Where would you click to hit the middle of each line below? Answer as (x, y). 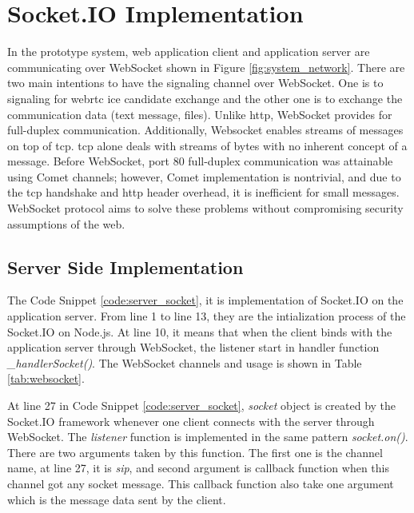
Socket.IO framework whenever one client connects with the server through (191, 421)
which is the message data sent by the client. (117, 499)
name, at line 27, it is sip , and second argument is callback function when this (198, 468)
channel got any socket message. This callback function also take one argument (201, 483)
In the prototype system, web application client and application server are (189, 52)
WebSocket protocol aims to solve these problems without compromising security (205, 208)
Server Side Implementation (125, 266)
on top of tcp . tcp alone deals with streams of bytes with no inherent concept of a (207, 145)
